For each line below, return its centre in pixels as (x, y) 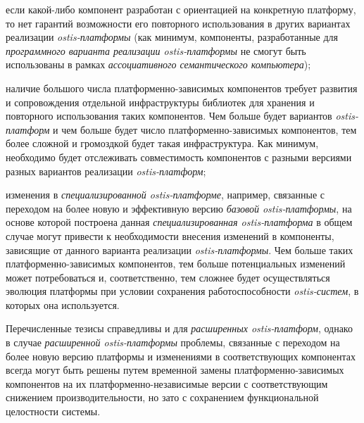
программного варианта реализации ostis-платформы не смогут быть (156, 50)
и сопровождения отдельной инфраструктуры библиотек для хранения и (160, 102)
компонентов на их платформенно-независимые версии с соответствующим (167, 383)
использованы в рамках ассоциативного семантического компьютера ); (158, 64)
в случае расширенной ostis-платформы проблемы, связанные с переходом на (173, 342)
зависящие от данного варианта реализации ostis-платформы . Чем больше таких (180, 250)
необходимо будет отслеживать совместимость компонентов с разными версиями (179, 157)
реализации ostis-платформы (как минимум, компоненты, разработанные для (172, 37)
